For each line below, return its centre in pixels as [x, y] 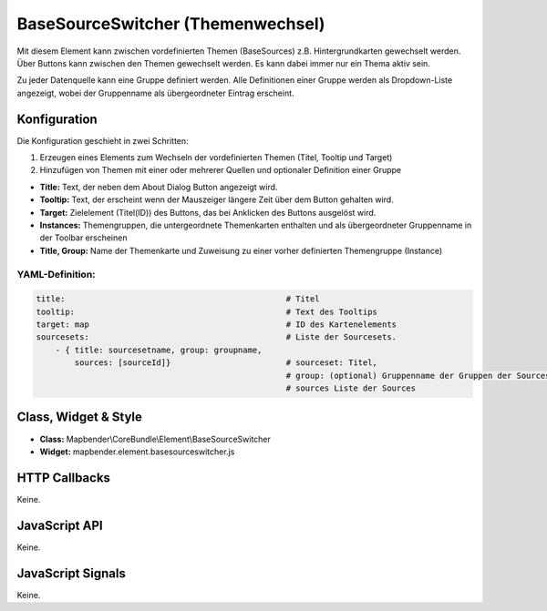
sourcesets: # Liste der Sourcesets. [216, 337]
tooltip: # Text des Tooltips [207, 311]
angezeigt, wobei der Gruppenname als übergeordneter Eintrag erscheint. [156, 93]
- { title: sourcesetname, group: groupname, [159, 350]
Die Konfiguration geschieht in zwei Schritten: [103, 140]
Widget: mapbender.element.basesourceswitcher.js [137, 452]
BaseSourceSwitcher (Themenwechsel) [171, 24]
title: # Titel [178, 299]
